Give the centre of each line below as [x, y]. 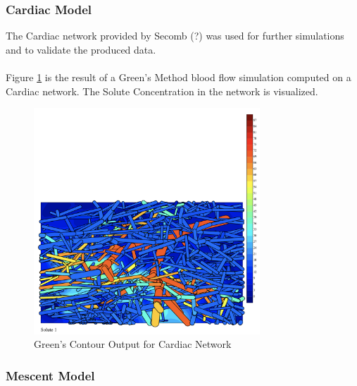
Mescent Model [50, 375]
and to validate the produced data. [81, 49]
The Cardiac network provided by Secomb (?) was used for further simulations [175, 36]
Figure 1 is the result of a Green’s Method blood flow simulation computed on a [178, 77]
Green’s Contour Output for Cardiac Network [133, 344]
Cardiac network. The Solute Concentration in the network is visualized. [162, 91]
